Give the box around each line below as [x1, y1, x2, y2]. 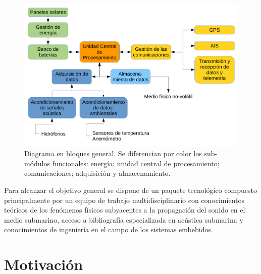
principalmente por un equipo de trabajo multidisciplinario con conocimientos [4, 194, 244, 205]
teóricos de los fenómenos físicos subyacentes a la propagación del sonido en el [4, 204, 245, 215]
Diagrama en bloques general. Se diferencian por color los [24, 148, 202, 159]
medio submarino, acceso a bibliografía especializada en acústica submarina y [4, 214, 243, 225]
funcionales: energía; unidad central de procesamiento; [52, 158, 220, 168]
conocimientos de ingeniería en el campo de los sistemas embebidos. [4, 224, 213, 235]
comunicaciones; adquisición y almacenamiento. [24, 168, 171, 178]
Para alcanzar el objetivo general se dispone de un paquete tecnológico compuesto [4, 185, 257, 195]
